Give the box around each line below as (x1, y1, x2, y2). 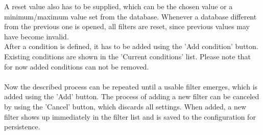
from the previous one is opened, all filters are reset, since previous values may (4, 21, 250, 32)
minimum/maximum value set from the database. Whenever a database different (4, 11, 257, 21)
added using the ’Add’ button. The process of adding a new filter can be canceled (4, 91, 259, 102)
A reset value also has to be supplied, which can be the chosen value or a (4, 1, 233, 11)
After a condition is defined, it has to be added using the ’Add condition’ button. (4, 41, 258, 52)
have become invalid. (4, 31, 69, 41)
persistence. (4, 121, 40, 132)
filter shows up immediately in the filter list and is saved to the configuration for (4, 111, 256, 122)
